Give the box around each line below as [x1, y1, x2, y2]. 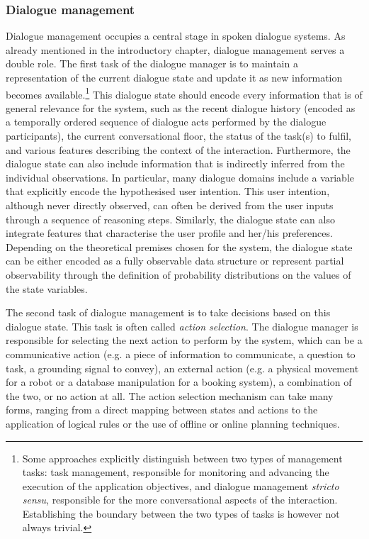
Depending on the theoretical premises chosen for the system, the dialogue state [6, 239, 353, 254]
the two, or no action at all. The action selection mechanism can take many [6, 388, 334, 403]
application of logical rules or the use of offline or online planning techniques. [6, 416, 340, 430]
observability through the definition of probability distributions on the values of [6, 267, 351, 282]
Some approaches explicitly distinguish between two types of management [22, 450, 343, 465]
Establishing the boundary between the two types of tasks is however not [22, 506, 340, 521]
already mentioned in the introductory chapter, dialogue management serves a [6, 42, 345, 57]
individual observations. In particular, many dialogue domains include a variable [6, 170, 355, 184]
